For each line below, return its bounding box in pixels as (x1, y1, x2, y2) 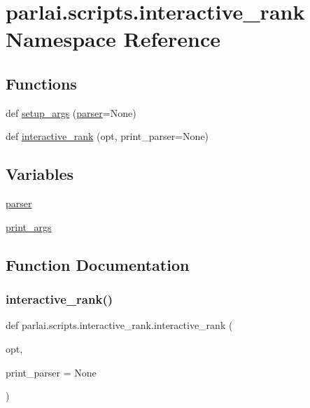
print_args (6, 219, 52, 234)
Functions (6, 72, 77, 94)
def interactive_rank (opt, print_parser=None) (6, 129, 209, 143)
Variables (6, 163, 74, 185)
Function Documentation (6, 253, 190, 275)
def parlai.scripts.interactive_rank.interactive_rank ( (6, 318, 233, 332)
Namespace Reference (6, 24, 220, 53)
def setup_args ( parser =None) (6, 105, 136, 120)
